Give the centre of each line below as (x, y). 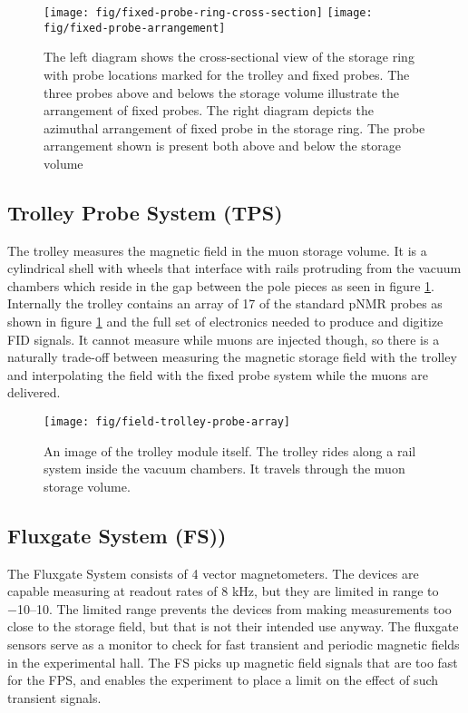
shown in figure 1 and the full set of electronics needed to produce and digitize (225, 322)
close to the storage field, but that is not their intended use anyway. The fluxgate (233, 626)
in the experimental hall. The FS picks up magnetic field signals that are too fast (233, 662)
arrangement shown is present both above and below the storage (223, 146)
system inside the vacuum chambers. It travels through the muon (224, 469)
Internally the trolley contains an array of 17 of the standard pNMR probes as (225, 303)
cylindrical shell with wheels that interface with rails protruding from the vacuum (234, 268)
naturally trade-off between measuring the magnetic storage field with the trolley (232, 357)
